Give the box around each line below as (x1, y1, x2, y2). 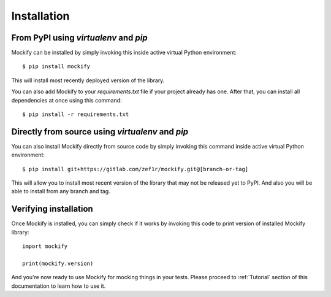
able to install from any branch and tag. (11, 188, 110, 195)
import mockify (22, 243, 68, 250)
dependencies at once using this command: (11, 96, 122, 104)
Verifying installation (11, 204, 93, 214)
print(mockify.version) (22, 260, 94, 267)
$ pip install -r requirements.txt (22, 111, 129, 118)
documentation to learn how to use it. (11, 282, 106, 290)
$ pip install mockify (22, 63, 91, 70)
